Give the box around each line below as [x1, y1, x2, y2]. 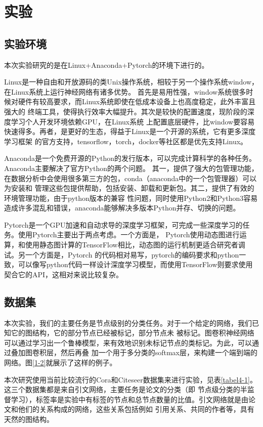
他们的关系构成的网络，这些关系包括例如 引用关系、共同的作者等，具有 [18, 404, 254, 414]
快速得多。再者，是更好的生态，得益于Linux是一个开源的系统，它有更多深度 [4, 126, 256, 137]
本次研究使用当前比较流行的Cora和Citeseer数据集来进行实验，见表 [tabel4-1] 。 [4, 374, 257, 385]
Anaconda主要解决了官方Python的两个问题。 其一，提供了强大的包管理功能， [4, 162, 258, 173]
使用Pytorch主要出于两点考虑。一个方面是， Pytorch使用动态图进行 [18, 229, 240, 240]
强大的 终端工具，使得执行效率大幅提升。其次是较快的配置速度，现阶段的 [4, 106, 247, 116]
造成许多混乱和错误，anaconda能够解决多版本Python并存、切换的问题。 [4, 202, 240, 213]
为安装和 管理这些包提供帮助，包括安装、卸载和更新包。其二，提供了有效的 [4, 183, 254, 193]
